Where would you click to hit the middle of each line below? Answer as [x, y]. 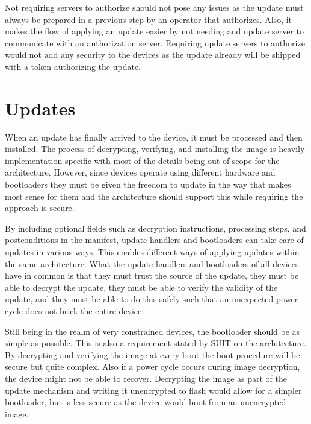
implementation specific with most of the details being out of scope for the [142, 160]
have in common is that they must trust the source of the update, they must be [152, 275]
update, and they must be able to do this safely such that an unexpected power [152, 299]
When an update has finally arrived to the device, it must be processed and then [154, 137]
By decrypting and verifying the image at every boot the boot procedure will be [152, 354]
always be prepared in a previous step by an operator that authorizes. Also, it [149, 19]
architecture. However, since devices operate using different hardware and [140, 172]
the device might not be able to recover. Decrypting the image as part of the [146, 378]
